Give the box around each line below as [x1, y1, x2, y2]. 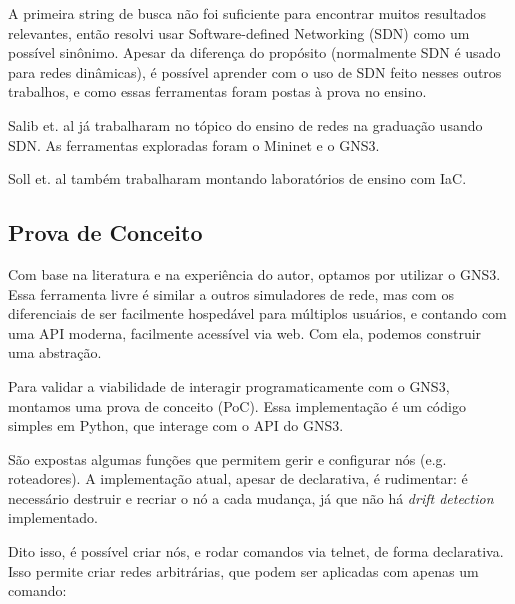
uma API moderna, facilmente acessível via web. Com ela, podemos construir [8, 322, 482, 343]
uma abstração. [8, 342, 102, 363]
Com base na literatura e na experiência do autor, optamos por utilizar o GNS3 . [8, 263, 501, 284]
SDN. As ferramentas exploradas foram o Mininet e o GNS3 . [8, 134, 380, 155]
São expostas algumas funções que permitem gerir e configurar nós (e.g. [8, 448, 447, 469]
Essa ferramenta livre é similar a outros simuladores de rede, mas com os [8, 283, 454, 304]
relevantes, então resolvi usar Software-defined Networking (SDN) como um [8, 22, 470, 43]
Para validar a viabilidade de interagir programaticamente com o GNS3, [8, 375, 450, 396]
